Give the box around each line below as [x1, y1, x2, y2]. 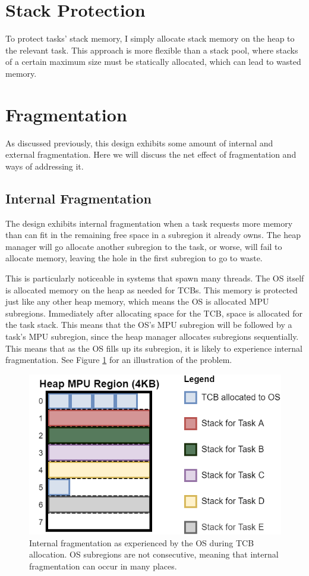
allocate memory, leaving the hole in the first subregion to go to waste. [5, 252, 263, 264]
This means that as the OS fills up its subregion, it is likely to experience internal [5, 342, 302, 354]
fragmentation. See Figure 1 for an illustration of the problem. [5, 353, 232, 366]
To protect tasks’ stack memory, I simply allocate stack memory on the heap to [5, 32, 295, 45]
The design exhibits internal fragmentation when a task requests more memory [5, 217, 293, 229]
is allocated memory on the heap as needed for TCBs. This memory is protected [5, 283, 298, 296]
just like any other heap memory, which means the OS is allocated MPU [5, 295, 269, 308]
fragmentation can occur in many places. [29, 560, 177, 572]
